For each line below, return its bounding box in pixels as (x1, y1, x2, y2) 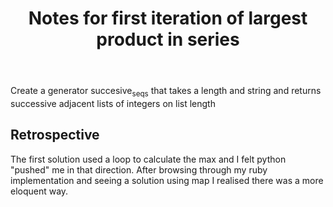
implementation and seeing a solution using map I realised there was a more (10, 174, 324, 186)
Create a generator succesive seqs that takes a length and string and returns (10, 85, 322, 99)
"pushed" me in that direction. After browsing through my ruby (10, 163, 268, 176)
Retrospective (10, 127, 100, 144)
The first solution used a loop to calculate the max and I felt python (10, 153, 287, 165)
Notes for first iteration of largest (28, 7, 308, 30)
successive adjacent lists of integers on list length (10, 97, 216, 109)
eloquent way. (10, 185, 69, 197)
